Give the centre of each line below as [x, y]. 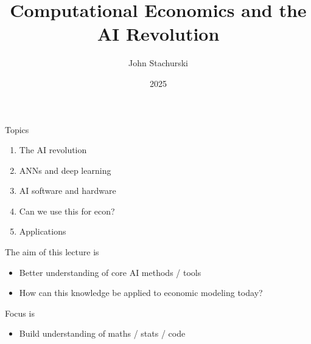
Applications [43, 231]
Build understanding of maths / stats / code [102, 333]
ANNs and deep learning [65, 170]
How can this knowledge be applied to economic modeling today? [141, 293]
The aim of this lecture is [52, 252]
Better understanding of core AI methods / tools [110, 272]
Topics [17, 129]
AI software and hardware [68, 191]
